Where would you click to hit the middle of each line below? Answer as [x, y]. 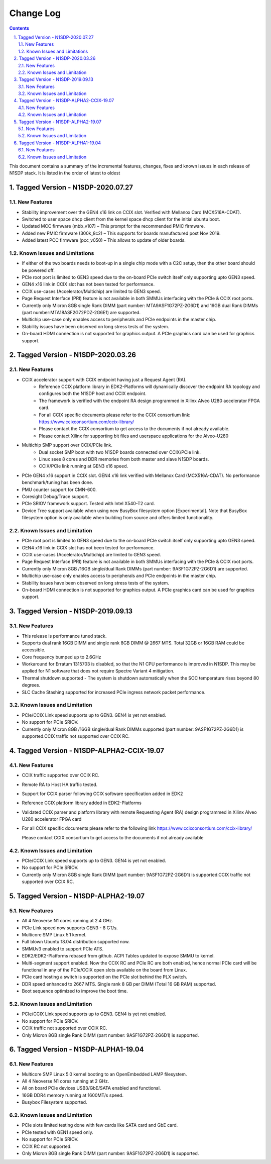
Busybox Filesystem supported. [54, 1102]
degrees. [31, 685]
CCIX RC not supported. [47, 1146]
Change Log [35, 13]
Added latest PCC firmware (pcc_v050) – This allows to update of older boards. [104, 240]
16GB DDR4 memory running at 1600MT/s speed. [73, 1095]
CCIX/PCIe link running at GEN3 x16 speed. [84, 466]
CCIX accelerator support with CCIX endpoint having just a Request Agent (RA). [104, 379]
